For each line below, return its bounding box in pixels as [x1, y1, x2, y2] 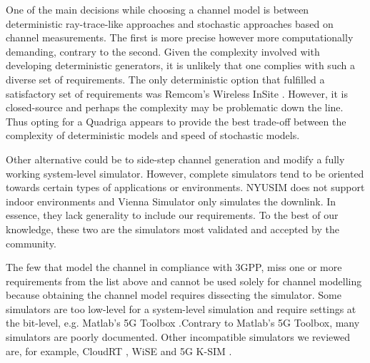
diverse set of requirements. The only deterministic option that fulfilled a [6, 71, 325, 86]
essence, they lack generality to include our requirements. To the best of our [6, 208, 339, 223]
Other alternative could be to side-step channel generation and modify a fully [6, 151, 345, 166]
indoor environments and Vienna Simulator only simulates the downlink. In [6, 193, 336, 208]
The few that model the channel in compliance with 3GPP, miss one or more [6, 260, 342, 275]
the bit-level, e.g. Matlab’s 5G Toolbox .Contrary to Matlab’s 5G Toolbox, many [6, 315, 360, 330]
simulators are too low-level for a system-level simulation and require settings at [6, 301, 356, 316]
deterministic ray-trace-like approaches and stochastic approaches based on [6, 16, 334, 31]
